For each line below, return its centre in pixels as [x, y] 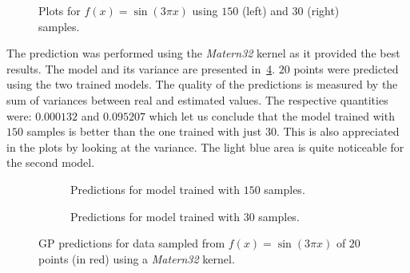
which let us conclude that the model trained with [272, 115]
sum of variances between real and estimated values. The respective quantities [197, 99]
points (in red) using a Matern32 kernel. [137, 258]
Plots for [60, 10]
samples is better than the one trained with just [144, 131]
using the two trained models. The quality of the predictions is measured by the [202, 84]
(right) [323, 10]
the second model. [51, 162]
